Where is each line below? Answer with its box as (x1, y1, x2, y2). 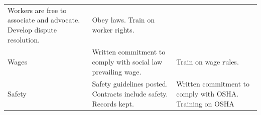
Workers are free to (8, 4, 67, 15)
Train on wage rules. (176, 56, 239, 66)
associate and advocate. (8, 14, 80, 25)
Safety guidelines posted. (92, 78, 168, 89)
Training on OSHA (176, 98, 234, 108)
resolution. (8, 34, 40, 44)
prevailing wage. (92, 66, 142, 76)
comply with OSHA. (176, 88, 239, 98)
